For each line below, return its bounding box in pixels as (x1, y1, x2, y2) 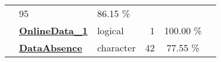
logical (97, 24, 124, 37)
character (97, 41, 136, 54)
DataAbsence (19, 41, 82, 54)
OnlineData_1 (19, 24, 88, 37)
